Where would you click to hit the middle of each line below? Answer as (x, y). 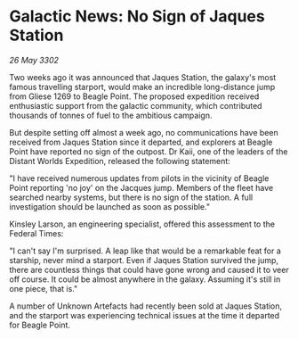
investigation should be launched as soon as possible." (110, 206)
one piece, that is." (44, 288)
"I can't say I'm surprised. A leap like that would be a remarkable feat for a (145, 251)
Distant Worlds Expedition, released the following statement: (120, 161)
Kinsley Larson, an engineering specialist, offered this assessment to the (142, 224)
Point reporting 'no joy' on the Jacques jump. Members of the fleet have (141, 187)
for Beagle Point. (40, 325)
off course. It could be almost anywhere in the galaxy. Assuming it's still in (145, 279)
